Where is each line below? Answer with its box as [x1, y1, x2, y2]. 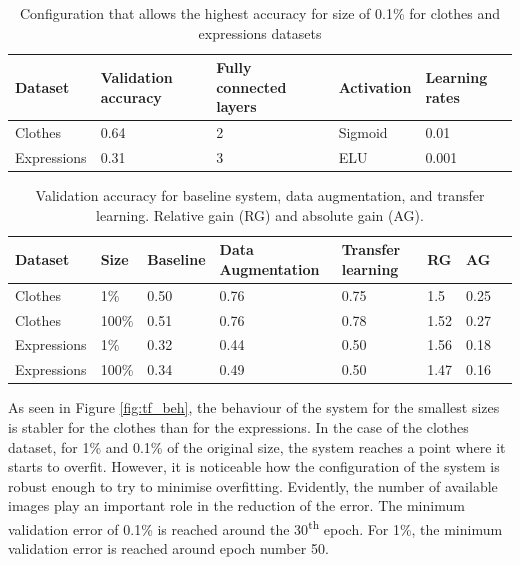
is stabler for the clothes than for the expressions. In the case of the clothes [8, 417, 469, 437]
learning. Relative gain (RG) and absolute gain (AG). [96, 204, 424, 225]
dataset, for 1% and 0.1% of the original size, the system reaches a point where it [8, 436, 506, 457]
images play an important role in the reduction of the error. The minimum [8, 495, 465, 516]
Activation [338, 76, 412, 97]
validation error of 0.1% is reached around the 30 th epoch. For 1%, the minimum [8, 515, 503, 539]
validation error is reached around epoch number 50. [8, 538, 329, 559]
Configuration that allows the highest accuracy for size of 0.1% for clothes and [20, 3, 500, 23]
